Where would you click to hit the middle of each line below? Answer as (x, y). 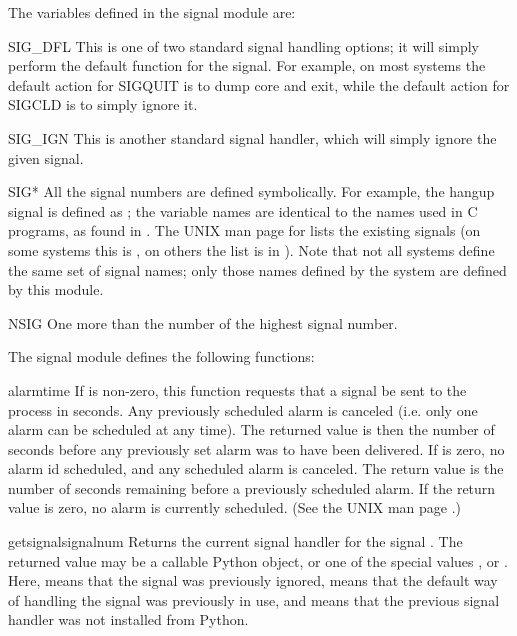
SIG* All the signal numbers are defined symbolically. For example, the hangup (251, 191)
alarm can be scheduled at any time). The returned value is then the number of (251, 429)
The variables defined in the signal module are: (152, 12)
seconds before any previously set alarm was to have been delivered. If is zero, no (256, 448)
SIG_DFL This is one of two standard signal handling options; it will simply (244, 45)
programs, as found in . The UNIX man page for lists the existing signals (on (244, 230)
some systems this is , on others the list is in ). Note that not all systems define (251, 249)
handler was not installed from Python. (128, 619)
